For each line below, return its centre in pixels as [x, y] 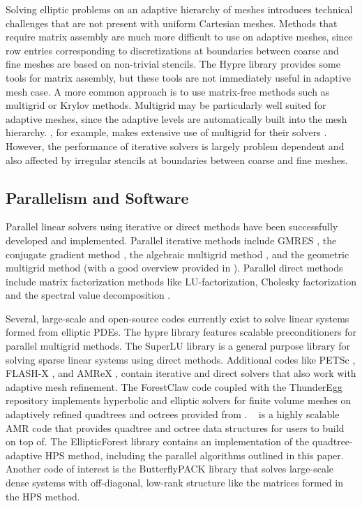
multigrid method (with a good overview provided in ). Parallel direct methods [174, 268]
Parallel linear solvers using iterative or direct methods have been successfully [172, 226]
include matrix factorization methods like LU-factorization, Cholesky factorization [181, 281]
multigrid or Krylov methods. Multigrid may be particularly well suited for [166, 105]
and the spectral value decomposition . [88, 295]
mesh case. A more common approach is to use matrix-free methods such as [168, 91]
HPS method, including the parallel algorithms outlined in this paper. [194, 455]
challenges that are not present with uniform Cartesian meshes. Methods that [172, 23]
